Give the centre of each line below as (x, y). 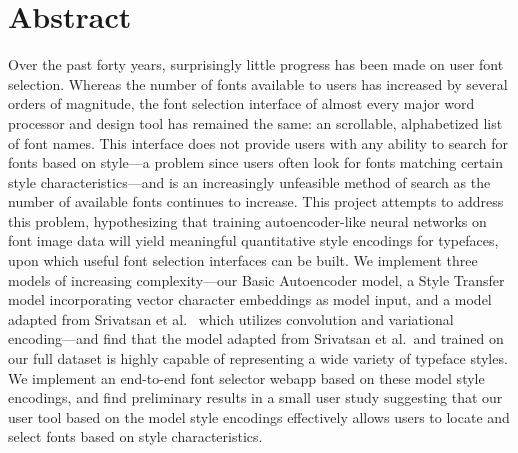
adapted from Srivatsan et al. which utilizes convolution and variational (231, 318)
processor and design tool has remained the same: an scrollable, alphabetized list (255, 122)
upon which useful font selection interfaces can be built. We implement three (243, 260)
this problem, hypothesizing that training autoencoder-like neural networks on (247, 220)
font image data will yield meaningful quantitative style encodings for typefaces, (253, 240)
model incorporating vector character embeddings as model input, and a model (250, 299)
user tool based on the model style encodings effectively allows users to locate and (259, 416)
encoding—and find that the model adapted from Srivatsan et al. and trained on (256, 338)
